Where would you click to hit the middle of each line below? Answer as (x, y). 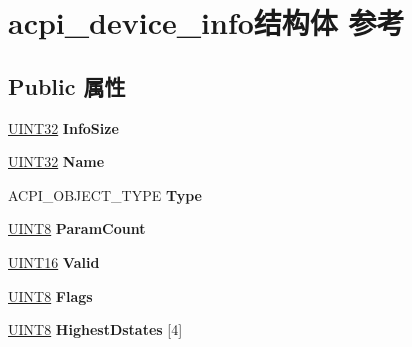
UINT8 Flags (50, 295)
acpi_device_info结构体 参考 (206, 22)
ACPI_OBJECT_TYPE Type (105, 194)
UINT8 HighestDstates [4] (95, 329)
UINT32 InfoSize (63, 127)
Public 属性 (67, 85)
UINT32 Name (56, 161)
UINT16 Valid (54, 261)
